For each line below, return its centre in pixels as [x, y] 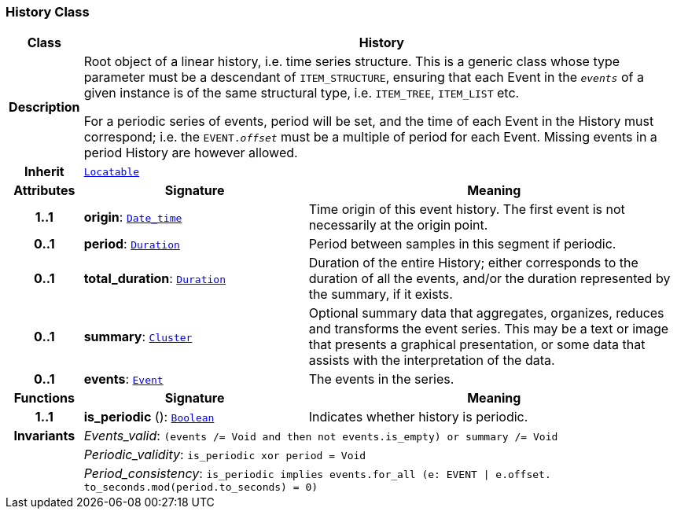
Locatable [112, 171]
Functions [44, 398]
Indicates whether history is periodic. [418, 417]
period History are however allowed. [191, 153]
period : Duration [132, 244]
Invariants [44, 436]
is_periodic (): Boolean [149, 417]
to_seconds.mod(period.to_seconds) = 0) [201, 487]
